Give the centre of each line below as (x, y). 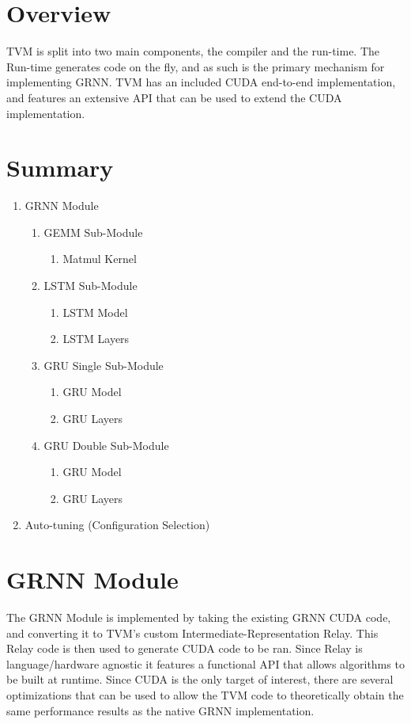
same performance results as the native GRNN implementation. (160, 710)
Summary (60, 168)
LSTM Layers (96, 339)
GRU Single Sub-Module (104, 365)
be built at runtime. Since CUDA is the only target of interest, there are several (200, 679)
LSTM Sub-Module (90, 285)
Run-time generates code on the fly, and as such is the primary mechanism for (196, 66)
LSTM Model (95, 312)
